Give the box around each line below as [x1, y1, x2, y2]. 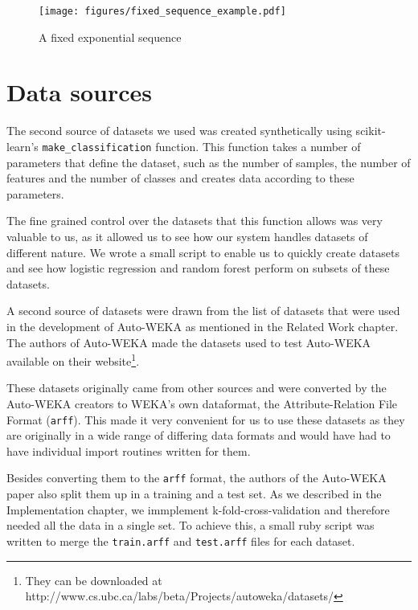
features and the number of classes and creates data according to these [6, 170, 354, 186]
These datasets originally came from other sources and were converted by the [6, 379, 387, 396]
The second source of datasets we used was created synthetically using [6, 122, 352, 139]
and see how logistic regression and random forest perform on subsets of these [6, 260, 390, 276]
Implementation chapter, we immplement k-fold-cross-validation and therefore [6, 501, 390, 518]
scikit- [355, 122, 386, 139]
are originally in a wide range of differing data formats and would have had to [6, 427, 391, 444]
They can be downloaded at [25, 571, 162, 588]
